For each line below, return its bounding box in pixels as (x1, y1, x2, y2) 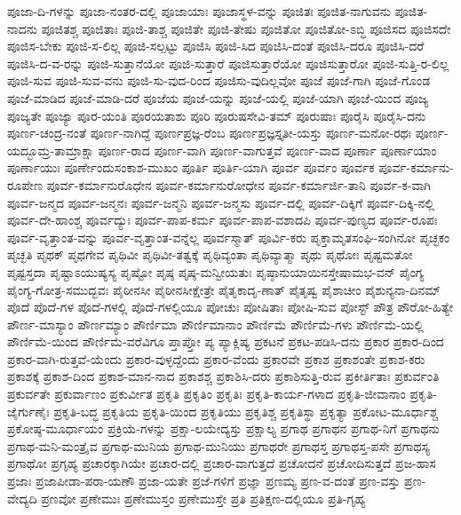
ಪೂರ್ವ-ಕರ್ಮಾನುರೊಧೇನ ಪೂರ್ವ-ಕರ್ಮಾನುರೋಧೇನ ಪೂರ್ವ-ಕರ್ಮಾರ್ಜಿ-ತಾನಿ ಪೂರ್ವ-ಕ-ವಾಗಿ (46, 175, 431, 194)
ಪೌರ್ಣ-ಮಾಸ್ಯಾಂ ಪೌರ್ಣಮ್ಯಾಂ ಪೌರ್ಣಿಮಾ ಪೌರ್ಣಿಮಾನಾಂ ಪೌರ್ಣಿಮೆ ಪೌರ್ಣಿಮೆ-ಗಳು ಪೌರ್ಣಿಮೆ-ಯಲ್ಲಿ (7, 314, 424, 333)
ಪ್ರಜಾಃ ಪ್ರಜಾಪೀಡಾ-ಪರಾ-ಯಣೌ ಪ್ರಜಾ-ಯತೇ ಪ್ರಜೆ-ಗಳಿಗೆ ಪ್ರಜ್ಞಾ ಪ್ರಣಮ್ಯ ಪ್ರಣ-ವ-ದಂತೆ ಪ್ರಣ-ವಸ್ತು (7, 471, 401, 490)
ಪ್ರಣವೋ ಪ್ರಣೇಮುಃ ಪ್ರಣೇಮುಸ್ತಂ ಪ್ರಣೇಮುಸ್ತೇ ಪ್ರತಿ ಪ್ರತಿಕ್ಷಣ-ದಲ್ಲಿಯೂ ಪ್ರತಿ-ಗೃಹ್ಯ (41, 488, 366, 507)
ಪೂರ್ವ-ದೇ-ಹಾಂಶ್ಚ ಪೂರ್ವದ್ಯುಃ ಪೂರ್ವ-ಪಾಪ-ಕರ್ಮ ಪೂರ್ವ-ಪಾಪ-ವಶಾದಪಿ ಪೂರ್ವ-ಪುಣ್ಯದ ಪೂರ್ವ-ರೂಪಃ (7, 210, 438, 229)
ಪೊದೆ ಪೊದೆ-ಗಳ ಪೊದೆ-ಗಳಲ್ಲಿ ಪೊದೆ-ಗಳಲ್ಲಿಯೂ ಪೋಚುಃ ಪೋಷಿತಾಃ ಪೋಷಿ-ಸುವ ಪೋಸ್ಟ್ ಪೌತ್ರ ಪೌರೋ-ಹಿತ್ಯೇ (7, 297, 454, 316)
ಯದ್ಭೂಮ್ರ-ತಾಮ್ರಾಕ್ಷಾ (7, 140, 94, 159)
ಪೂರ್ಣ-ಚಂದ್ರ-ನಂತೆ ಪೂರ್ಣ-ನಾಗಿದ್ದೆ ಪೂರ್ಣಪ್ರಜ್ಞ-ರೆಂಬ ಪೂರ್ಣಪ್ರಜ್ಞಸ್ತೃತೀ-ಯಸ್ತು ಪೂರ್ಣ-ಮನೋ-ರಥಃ (7, 123, 412, 142)
